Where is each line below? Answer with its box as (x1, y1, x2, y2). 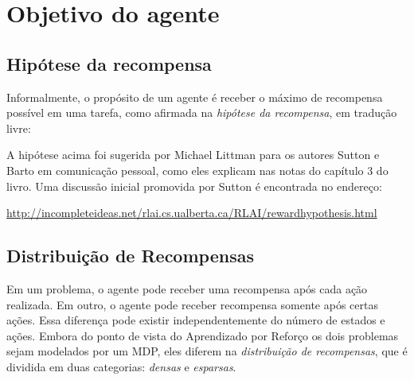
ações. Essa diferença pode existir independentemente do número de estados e (6, 312, 385, 328)
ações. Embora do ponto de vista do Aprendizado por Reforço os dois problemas (6, 327, 399, 343)
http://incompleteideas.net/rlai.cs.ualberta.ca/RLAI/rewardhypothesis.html (6, 204, 377, 221)
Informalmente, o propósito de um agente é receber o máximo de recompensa (6, 88, 383, 105)
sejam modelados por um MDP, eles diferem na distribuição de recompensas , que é (6, 343, 408, 359)
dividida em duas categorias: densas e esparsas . (6, 358, 236, 374)
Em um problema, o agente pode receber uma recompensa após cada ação (6, 280, 368, 297)
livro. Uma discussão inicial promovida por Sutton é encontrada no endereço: (6, 177, 382, 194)
